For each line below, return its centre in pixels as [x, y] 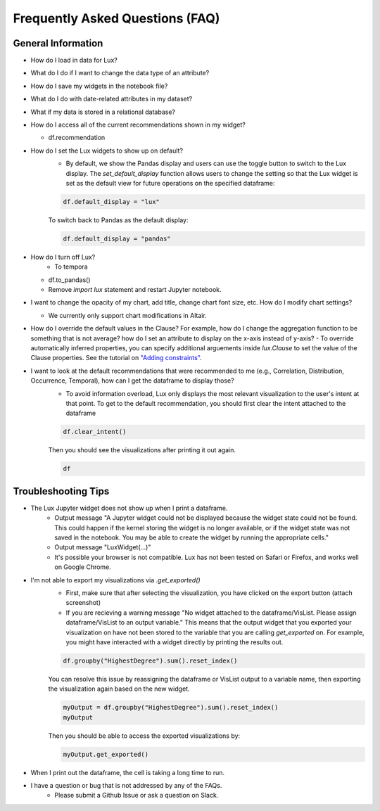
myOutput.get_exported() [106, 754]
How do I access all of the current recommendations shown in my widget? [138, 125]
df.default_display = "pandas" [117, 238]
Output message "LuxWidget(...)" [103, 547]
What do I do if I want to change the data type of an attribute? [120, 73]
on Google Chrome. [83, 567]
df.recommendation [77, 138]
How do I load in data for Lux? [74, 60]
